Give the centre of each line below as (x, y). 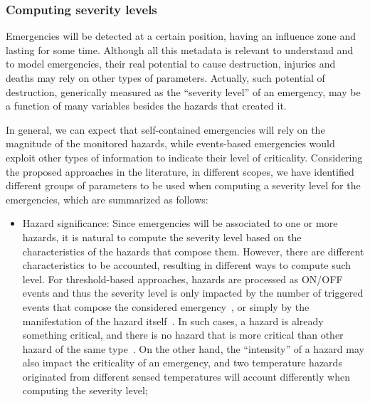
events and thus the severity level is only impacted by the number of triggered (193, 293)
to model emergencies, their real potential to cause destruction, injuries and (171, 64)
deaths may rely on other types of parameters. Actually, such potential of (165, 78)
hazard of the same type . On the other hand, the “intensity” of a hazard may (193, 348)
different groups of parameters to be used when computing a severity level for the (183, 185)
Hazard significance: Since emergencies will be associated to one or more (180, 223)
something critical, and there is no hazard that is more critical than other (183, 335)
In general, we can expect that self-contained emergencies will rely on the (165, 129)
